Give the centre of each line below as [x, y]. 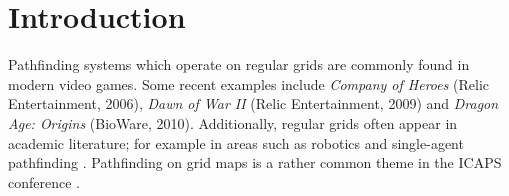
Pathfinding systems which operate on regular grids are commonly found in [239, 64]
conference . [44, 181]
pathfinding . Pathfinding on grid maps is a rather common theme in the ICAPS [255, 162]
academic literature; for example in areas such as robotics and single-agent [236, 142]
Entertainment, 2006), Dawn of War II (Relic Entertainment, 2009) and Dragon [253, 103]
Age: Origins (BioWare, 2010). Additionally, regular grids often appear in [233, 122]
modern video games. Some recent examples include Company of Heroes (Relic [249, 83]
